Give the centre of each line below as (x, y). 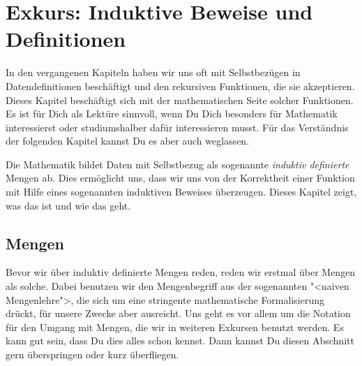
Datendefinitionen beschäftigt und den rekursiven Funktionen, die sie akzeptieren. (180, 86)
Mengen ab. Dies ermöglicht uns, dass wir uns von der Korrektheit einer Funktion (180, 178)
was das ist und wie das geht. (68, 205)
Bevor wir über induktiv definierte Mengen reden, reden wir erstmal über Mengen (181, 272)
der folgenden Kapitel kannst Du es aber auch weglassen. (128, 141)
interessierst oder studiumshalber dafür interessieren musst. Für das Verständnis (177, 127)
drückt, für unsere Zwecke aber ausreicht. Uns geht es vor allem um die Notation (178, 313)
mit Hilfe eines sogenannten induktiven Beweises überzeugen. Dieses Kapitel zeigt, (181, 192)
